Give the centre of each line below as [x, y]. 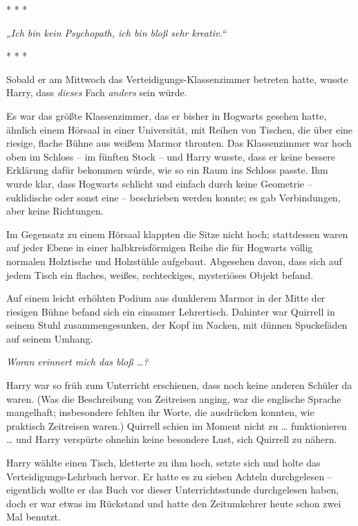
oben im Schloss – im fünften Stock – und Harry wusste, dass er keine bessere [171, 156]
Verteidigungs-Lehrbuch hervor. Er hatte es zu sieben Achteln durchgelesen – [169, 476]
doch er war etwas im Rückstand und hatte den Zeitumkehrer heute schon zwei [174, 503]
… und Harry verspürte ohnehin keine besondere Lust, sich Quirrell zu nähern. [172, 439]
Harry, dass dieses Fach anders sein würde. [97, 92]
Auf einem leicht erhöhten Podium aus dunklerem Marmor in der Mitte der [166, 298]
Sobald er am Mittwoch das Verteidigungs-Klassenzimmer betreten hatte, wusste [177, 79]
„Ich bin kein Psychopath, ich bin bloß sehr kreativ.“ [116, 32]
